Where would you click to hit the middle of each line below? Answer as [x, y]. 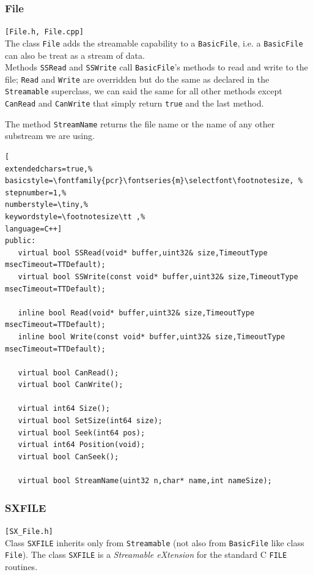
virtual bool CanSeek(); [68, 457]
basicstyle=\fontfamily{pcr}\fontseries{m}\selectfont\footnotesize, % [154, 181]
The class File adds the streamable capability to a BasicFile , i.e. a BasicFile [154, 43]
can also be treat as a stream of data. [75, 55]
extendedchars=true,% [49, 169]
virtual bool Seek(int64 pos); [82, 433]
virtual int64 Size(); [64, 409]
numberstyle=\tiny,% [47, 205]
